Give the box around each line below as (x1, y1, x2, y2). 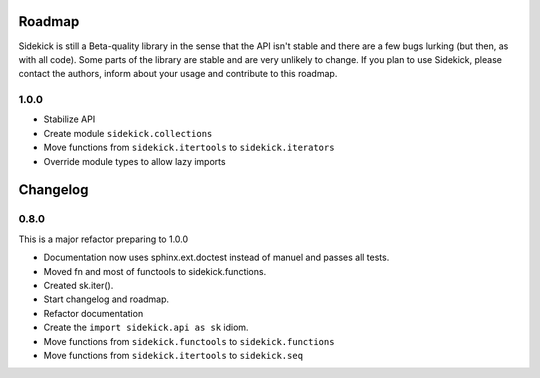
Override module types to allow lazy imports (43, 155, 226, 167)
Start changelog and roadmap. (43, 293, 170, 305)
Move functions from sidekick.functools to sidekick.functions (43, 335, 335, 347)
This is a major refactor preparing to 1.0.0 (18, 233, 189, 245)
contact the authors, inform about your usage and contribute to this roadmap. (18, 68, 338, 80)
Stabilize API (43, 113, 96, 125)
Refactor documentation (43, 307, 144, 319)
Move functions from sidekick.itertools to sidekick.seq (43, 349, 304, 361)
